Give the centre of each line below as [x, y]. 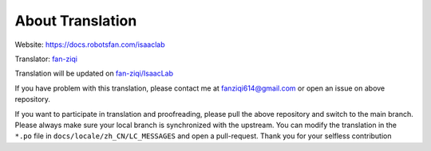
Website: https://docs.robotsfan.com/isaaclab [90, 45]
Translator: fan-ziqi [46, 59]
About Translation [76, 21]
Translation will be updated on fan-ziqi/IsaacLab [94, 74]
